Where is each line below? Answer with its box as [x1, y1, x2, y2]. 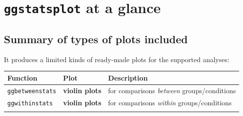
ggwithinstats [7, 99, 53, 107]
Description [108, 72, 148, 83]
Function [7, 72, 38, 83]
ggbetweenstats [7, 87, 57, 95]
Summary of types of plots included [4, 31, 188, 46]
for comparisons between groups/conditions [108, 85, 236, 95]
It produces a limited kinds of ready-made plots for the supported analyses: [4, 54, 229, 64]
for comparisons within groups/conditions [108, 97, 232, 107]
